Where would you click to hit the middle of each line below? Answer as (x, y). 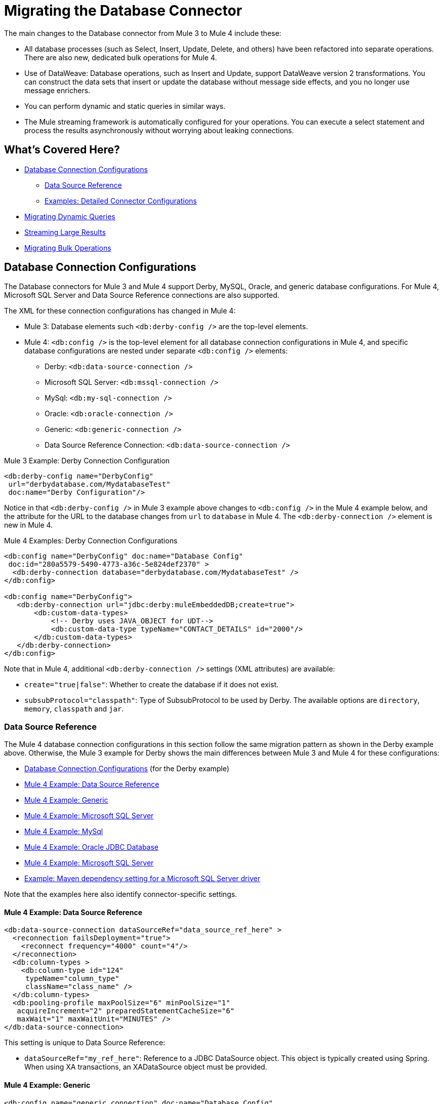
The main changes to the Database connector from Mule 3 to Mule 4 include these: (143, 33)
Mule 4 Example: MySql (64, 832)
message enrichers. (57, 90)
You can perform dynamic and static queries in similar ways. (125, 106)
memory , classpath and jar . (74, 709)
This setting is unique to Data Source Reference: (85, 1043)
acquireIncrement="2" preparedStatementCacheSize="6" (126, 1011)
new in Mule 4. (29, 525)
